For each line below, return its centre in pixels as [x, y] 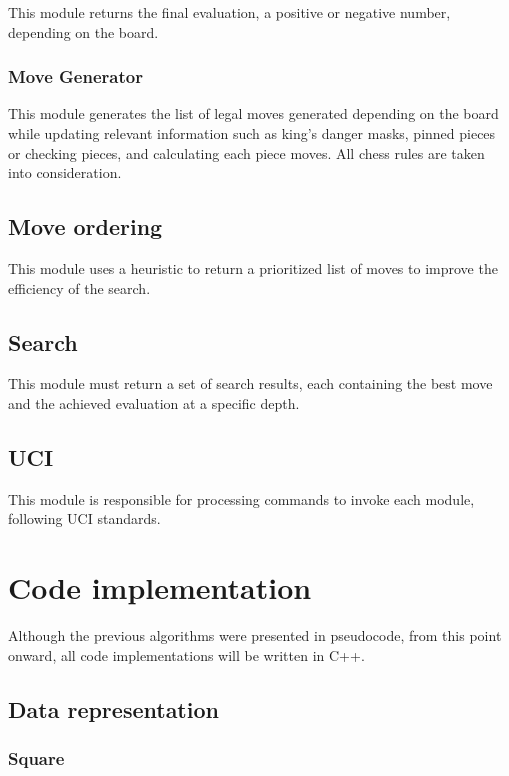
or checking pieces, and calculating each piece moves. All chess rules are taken [246, 152]
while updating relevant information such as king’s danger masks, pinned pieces [252, 133]
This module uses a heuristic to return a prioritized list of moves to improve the [253, 267]
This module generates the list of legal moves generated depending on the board [253, 113]
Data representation [113, 708]
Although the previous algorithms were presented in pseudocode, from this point [255, 635]
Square [36, 757]
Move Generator [75, 76]
